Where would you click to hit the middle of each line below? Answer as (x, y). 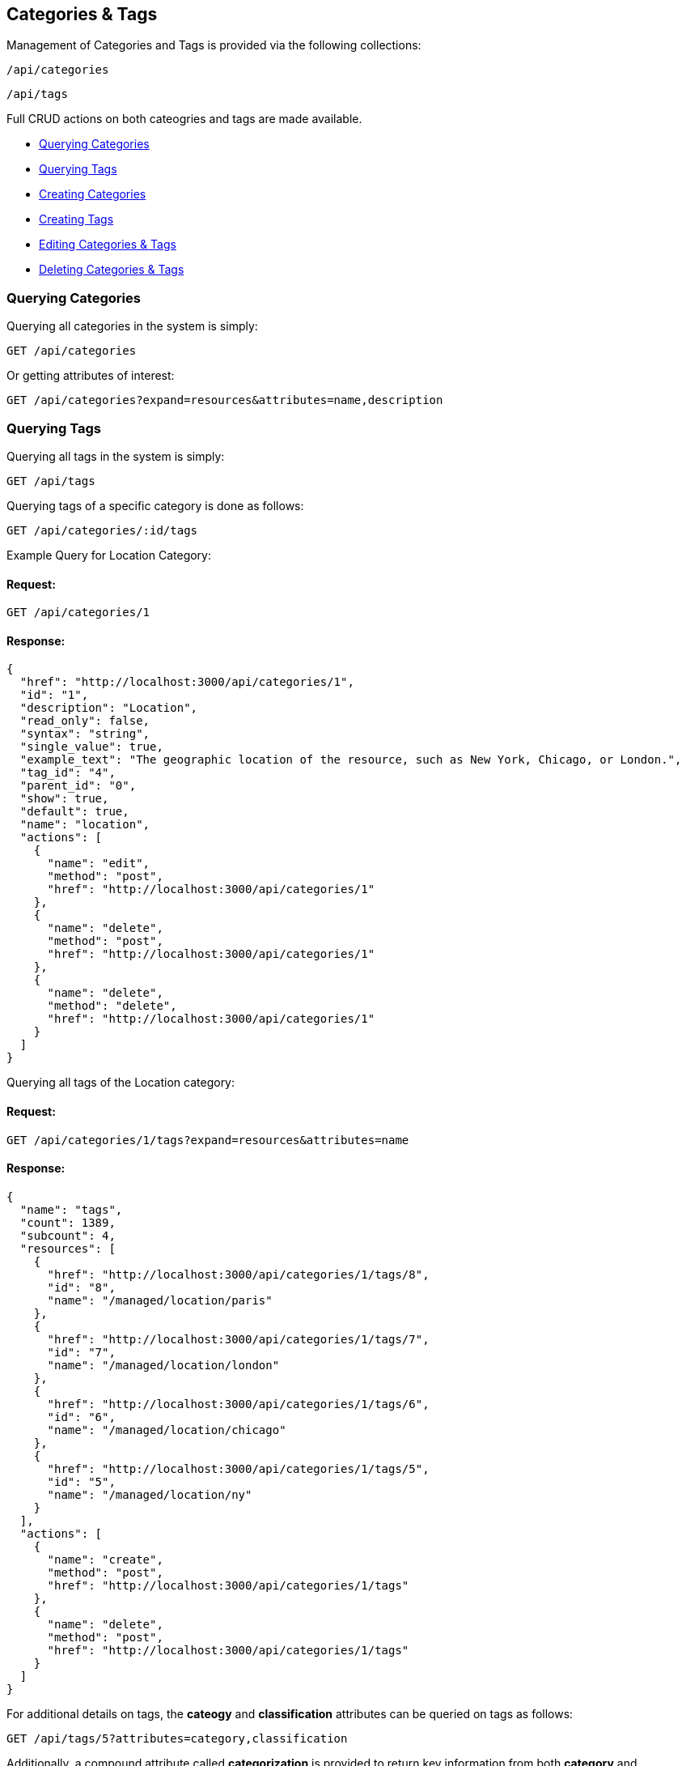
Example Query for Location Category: (109, 555)
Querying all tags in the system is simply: (116, 456)
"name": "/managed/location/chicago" (167, 1430)
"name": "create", (105, 1559)
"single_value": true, (91, 747)
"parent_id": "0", (78, 786)
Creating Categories (93, 194)
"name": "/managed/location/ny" (150, 1494)
